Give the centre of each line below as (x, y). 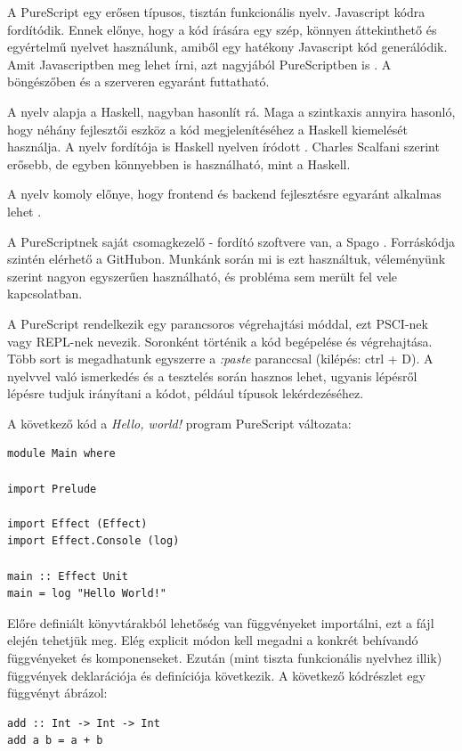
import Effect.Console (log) (93, 541)
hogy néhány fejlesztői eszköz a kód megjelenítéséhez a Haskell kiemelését (207, 129)
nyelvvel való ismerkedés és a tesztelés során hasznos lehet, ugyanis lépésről (212, 375)
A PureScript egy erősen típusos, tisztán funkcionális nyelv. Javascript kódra (216, 12)
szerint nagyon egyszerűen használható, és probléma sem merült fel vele (202, 276)
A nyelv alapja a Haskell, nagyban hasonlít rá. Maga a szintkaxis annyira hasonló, (231, 111)
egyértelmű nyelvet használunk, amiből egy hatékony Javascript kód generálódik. (227, 47)
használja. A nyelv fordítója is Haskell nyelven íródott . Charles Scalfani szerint (223, 147)
